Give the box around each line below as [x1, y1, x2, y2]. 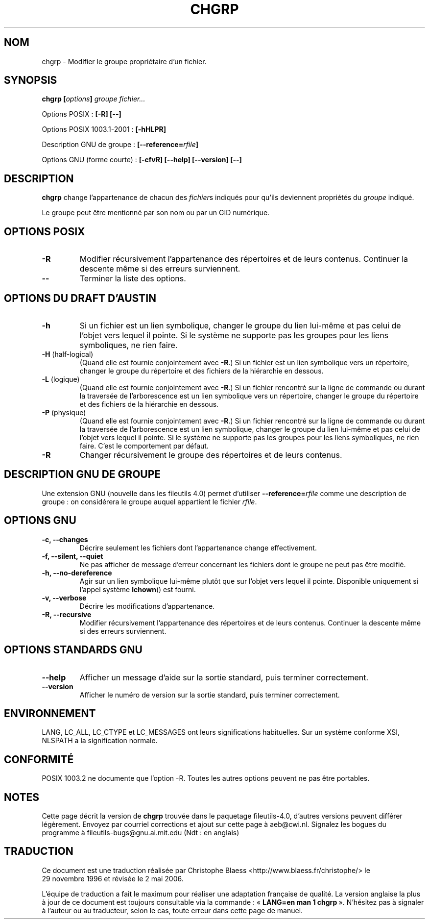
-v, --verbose [42, 593, 87, 602]
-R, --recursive [42, 610, 92, 619]
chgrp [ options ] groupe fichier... [42, 95, 145, 103]
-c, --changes [42, 535, 88, 544]
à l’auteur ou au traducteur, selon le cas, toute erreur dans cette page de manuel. [42, 906, 303, 915]
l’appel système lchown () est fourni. [79, 585, 196, 594]
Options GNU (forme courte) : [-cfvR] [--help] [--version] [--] [42, 155, 242, 164]
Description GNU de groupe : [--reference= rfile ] [42, 140, 198, 149]
